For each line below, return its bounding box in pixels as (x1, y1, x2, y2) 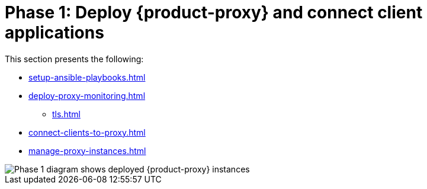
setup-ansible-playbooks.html (28, 72, 146, 82)
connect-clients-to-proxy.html (28, 127, 146, 137)
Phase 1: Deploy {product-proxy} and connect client (5, 2, 423, 23)
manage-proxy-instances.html (28, 145, 146, 156)
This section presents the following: (5, 53, 144, 64)
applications (5, 23, 104, 43)
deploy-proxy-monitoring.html (28, 90, 146, 101)
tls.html (52, 108, 81, 119)
